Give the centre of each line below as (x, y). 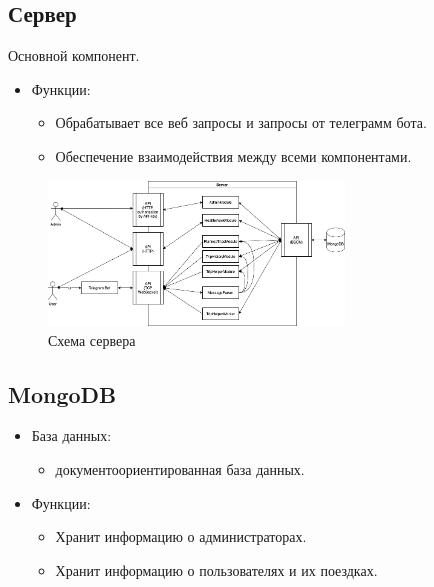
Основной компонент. (74, 55)
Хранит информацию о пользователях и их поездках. (216, 569)
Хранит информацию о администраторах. (181, 536)
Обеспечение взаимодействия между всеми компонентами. (233, 155)
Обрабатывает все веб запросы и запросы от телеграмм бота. (241, 122)
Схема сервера (92, 339)
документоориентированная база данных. (180, 469)
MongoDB (62, 393)
